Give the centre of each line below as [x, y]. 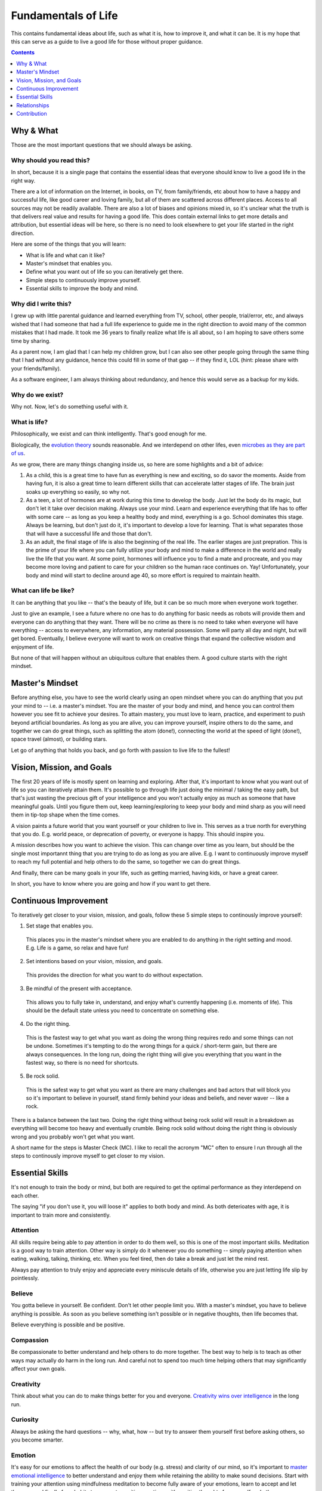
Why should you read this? [51, 160]
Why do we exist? [37, 395]
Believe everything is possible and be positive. [68, 1325]
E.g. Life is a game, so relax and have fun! [77, 948]
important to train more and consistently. [61, 1215]
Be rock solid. [43, 1076]
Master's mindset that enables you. [69, 264]
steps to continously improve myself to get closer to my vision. [88, 1156]
